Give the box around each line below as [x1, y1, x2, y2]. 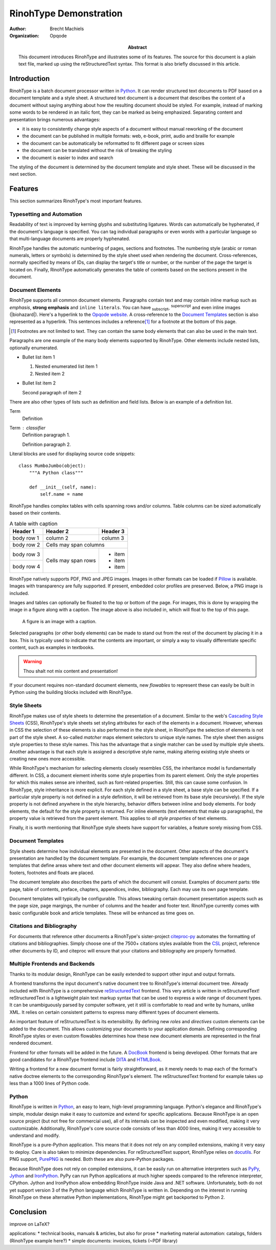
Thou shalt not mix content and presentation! [23, 668, 118, 674]
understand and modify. [9, 1132, 60, 1138]
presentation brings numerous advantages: [9, 116, 101, 122]
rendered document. [9, 1040, 53, 1046]
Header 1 [12, 527, 35, 535]
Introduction [9, 74, 50, 83]
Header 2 [45, 527, 69, 535]
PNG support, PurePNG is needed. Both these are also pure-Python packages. [9, 1156, 175, 1162]
